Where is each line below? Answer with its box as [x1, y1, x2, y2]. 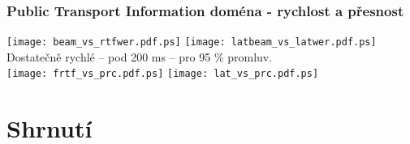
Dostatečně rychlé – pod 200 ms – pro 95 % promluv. [6, 48, 273, 65]
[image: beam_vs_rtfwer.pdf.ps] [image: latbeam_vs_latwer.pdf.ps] [6, 36, 377, 49]
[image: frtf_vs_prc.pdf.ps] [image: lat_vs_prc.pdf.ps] [6, 68, 319, 80]
